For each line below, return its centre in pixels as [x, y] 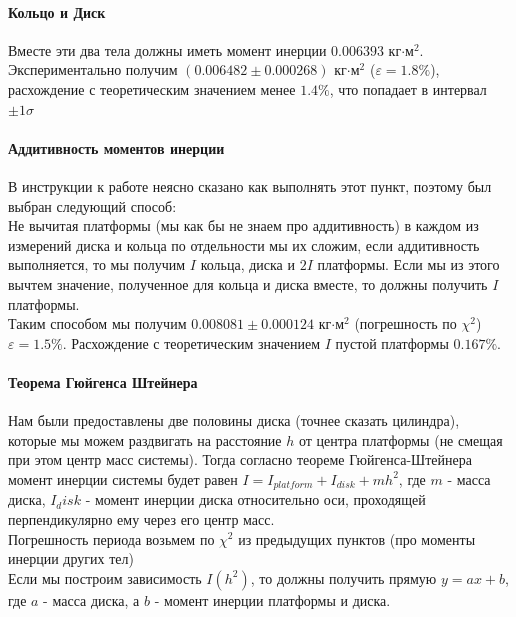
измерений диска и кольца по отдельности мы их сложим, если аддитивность [244, 244]
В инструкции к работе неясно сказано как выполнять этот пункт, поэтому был [250, 185]
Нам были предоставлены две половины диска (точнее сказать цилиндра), [234, 420]
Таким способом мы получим [97, 323]
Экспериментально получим [93, 69]
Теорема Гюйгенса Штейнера [103, 381]
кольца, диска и [247, 264]
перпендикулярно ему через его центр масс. [141, 518]
